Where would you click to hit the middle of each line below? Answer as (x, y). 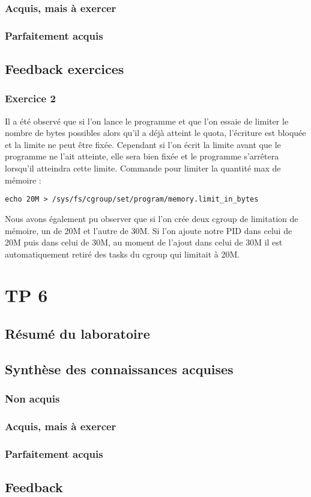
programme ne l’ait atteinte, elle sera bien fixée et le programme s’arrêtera (142, 156)
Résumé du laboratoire (77, 334)
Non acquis (32, 399)
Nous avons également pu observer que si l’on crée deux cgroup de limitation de (152, 218)
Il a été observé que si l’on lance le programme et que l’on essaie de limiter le (147, 121)
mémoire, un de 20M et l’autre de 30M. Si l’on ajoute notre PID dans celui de (149, 230)
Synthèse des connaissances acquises (119, 369)
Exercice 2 (30, 98)
